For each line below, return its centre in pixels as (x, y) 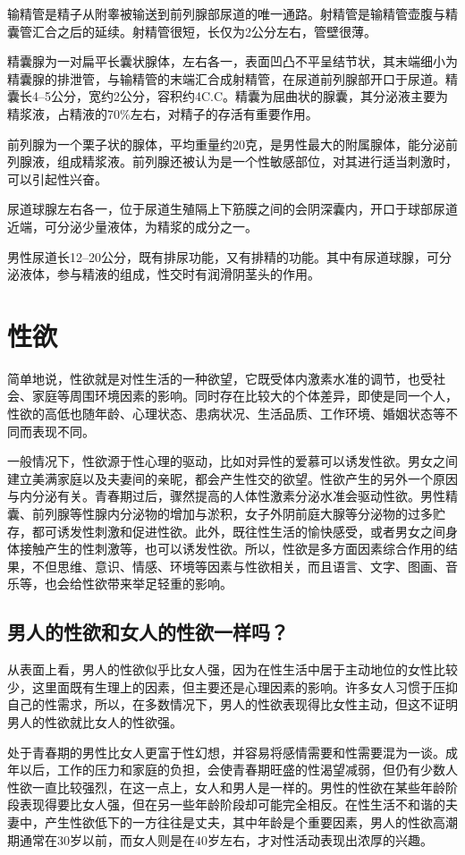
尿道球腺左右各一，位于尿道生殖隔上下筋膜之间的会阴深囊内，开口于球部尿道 (232, 209)
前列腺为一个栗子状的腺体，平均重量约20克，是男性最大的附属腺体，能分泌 (226, 144)
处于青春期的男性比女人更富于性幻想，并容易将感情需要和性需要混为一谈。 (226, 752)
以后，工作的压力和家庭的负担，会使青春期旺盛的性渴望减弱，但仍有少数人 (238, 770)
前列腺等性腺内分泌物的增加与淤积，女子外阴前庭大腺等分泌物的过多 (232, 513)
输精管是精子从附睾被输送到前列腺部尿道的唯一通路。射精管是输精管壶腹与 (226, 13)
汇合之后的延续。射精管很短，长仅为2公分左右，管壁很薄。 (204, 31)
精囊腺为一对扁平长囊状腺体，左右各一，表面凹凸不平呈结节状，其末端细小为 (232, 61)
